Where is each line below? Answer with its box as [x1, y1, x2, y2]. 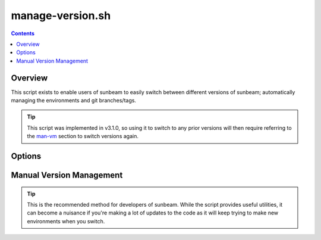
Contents [11, 30, 35, 37]
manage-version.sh [11, 9, 111, 22]
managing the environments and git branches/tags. [11, 97, 137, 104]
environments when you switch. [27, 217, 105, 225]
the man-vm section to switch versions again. [27, 133, 139, 140]
